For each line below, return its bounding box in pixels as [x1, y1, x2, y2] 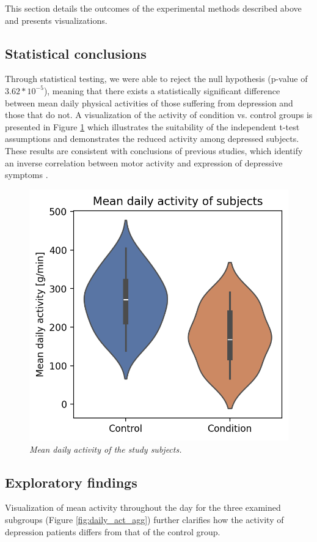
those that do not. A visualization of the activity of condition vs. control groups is [5, 108, 313, 121]
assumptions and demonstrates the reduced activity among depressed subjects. [5, 132, 299, 145]
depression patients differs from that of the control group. [5, 525, 220, 538]
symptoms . [5, 168, 48, 181]
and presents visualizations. [5, 13, 107, 26]
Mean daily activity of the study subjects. [29, 442, 182, 455]
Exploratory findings [5, 472, 137, 491]
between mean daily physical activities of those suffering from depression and [5, 96, 293, 109]
